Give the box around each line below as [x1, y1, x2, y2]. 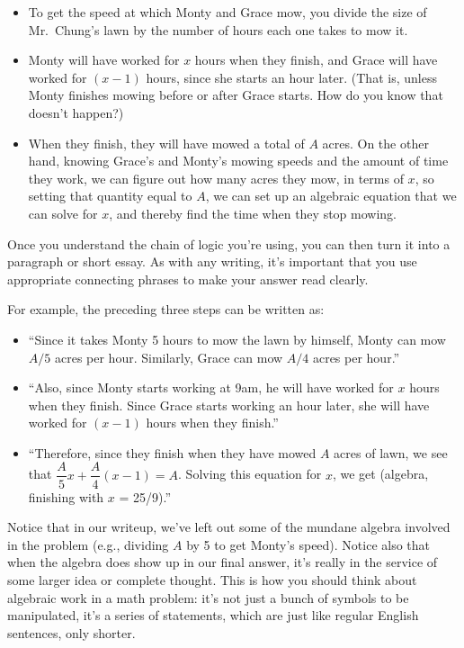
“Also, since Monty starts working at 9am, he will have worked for [28, 378, 394, 397]
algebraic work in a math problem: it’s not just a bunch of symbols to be [7, 588, 409, 607]
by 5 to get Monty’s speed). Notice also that [186, 535, 431, 553]
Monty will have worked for [28, 50, 180, 69]
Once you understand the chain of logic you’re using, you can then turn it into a [7, 234, 451, 253]
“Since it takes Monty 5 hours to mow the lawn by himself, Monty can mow [28, 329, 446, 348]
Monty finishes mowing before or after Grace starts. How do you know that [28, 85, 443, 104]
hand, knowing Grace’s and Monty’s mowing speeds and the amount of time [28, 151, 449, 170]
